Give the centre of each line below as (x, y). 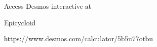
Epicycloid (20, 22)
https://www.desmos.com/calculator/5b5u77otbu (78, 39)
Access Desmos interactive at (48, 6)
